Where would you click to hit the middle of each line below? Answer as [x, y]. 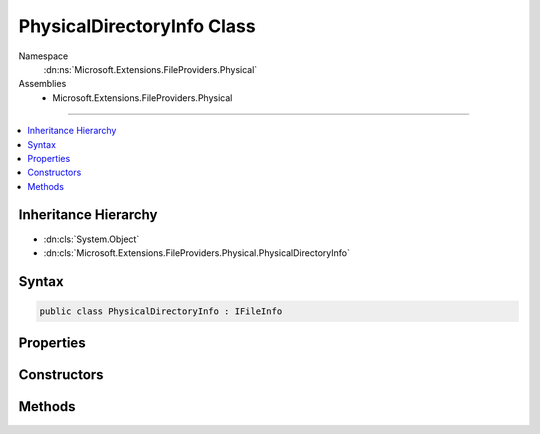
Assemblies [42, 84]
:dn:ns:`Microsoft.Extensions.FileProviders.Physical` [150, 69]
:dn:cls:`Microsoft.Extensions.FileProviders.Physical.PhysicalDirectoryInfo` [196, 252]
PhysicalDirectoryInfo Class [137, 26]
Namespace [43, 56]
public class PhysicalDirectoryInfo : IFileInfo [161, 311]
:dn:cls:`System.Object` [91, 239]
